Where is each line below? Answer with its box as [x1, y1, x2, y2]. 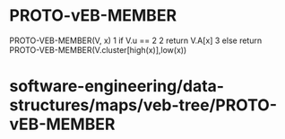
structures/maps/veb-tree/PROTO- [9, 95, 278, 116]
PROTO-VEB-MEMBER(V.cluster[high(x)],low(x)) [9, 44, 187, 55]
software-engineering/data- [9, 76, 225, 97]
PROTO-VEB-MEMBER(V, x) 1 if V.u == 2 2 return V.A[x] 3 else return [9, 35, 263, 46]
